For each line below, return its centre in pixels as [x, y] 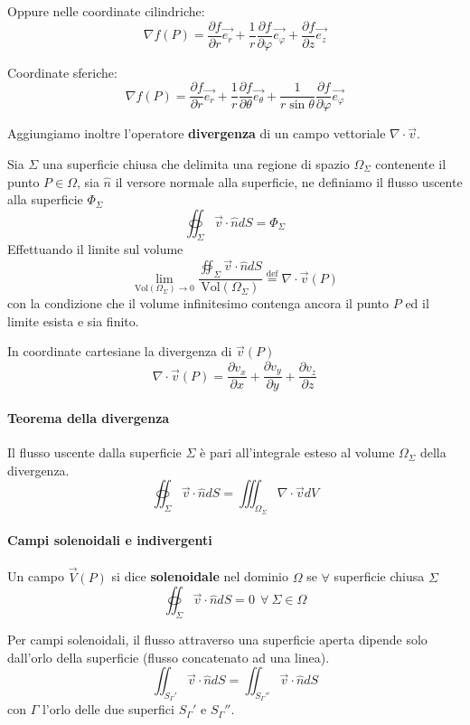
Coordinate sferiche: [62, 72]
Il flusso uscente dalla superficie [94, 452]
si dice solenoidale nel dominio [200, 576]
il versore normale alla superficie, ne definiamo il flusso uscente [289, 181]
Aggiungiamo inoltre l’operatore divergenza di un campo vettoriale [197, 133]
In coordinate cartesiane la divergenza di [120, 351]
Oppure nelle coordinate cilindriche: [106, 11]
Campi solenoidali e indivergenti [110, 540]
